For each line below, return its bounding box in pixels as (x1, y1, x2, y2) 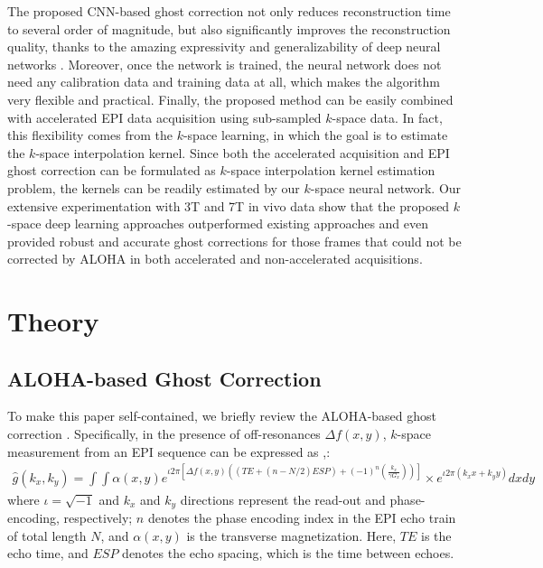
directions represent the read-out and (180, 489, 386, 508)
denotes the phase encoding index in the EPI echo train (147, 508, 456, 527)
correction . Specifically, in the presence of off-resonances (7, 424, 321, 443)
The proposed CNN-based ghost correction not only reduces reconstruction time (7, 2, 451, 20)
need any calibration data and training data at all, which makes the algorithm (7, 72, 440, 91)
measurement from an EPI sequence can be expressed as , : (7, 442, 331, 461)
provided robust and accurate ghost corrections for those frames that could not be (7, 231, 462, 250)
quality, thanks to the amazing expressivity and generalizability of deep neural (7, 37, 441, 56)
